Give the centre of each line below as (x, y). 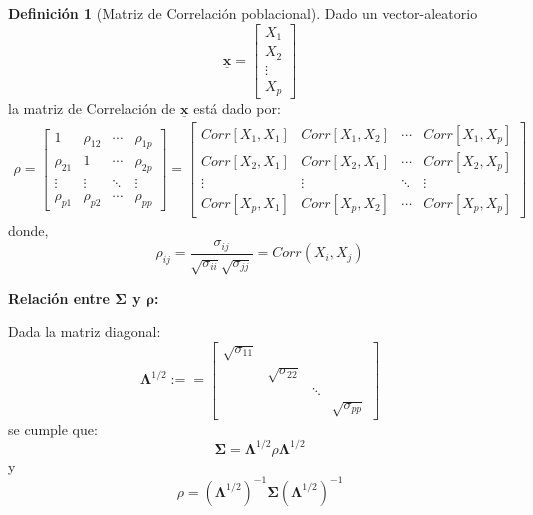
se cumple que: (53, 428)
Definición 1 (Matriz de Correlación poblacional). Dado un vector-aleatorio (243, 13)
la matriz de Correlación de (92, 108)
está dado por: (237, 108)
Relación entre (59, 297)
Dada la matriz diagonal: (84, 331)
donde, (28, 229)
